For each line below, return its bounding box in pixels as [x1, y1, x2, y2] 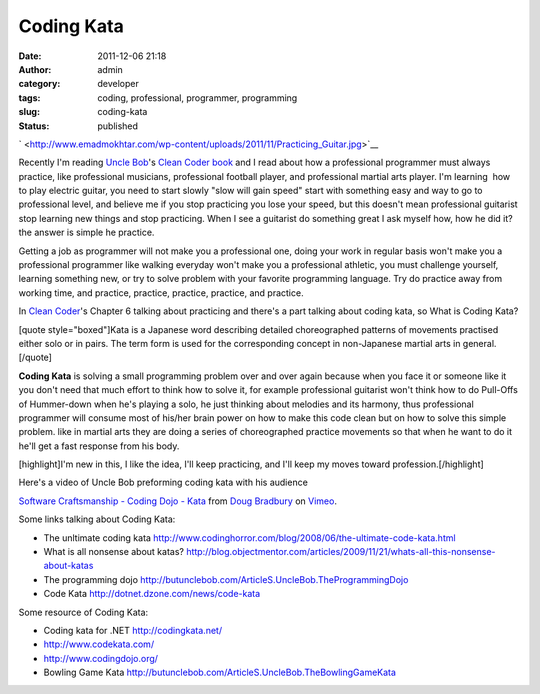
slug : [18, 106, 40, 118]
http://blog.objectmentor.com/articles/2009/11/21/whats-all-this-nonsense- [186, 546, 496, 558]
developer [97, 78, 140, 90]
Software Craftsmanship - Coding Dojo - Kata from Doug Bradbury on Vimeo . [18, 495, 337, 507]
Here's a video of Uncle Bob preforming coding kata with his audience [18, 476, 309, 489]
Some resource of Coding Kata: [18, 606, 149, 618]
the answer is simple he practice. [18, 226, 155, 239]
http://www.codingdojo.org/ [43, 652, 159, 664]
